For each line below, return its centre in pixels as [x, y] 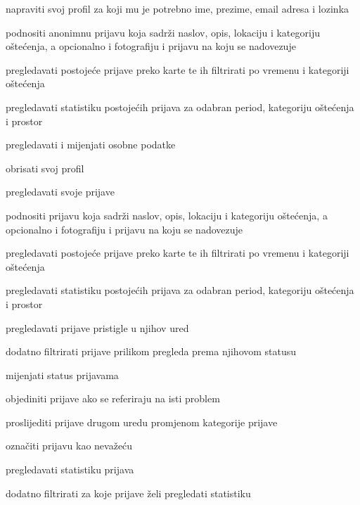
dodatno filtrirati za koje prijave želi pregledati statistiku [128, 493]
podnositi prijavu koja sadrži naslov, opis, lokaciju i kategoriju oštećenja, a [167, 215]
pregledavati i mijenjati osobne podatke [91, 145]
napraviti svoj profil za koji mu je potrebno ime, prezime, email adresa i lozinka [178, 8]
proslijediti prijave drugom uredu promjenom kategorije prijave [142, 422]
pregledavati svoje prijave [60, 192]
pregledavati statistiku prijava [70, 469]
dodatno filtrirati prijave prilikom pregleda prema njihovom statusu [151, 351]
